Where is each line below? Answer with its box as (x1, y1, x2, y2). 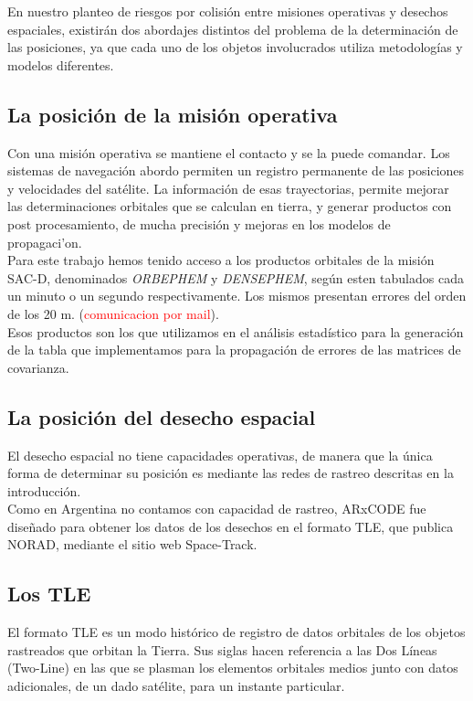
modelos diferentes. (7, 55, 114, 74)
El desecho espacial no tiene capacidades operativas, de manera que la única (7, 445, 433, 464)
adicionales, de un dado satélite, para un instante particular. (7, 676, 345, 696)
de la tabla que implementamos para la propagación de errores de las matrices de (7, 340, 461, 359)
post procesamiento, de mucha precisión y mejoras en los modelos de (7, 214, 391, 233)
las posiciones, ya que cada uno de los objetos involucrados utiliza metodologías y (7, 37, 463, 57)
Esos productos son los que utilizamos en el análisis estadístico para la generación (7, 322, 464, 341)
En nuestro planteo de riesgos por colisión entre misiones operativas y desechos (7, 2, 448, 20)
